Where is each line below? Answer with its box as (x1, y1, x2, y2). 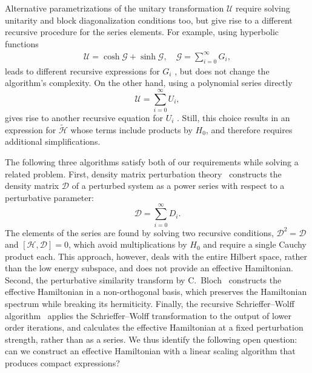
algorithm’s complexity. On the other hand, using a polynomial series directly (5, 76, 293, 89)
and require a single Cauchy (203, 238, 307, 251)
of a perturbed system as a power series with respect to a (71, 179, 285, 192)
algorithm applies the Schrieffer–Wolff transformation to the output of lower (5, 309, 291, 322)
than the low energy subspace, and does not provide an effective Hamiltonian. (5, 262, 293, 274)
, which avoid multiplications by (68, 238, 187, 251)
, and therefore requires (205, 123, 293, 136)
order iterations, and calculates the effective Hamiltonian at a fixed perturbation (5, 321, 304, 334)
